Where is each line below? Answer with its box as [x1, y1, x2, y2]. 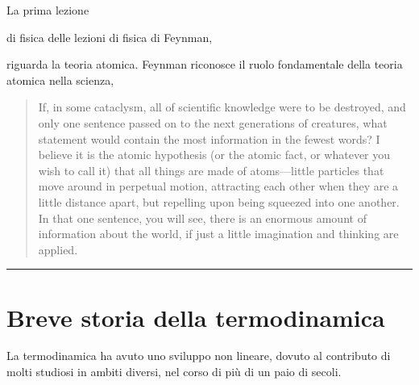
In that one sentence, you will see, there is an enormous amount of [38, 209, 367, 226]
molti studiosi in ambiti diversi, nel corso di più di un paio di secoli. [6, 363, 342, 380]
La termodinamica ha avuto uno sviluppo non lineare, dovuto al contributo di [6, 347, 391, 364]
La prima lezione [6, 2, 89, 18]
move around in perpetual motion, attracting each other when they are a [38, 178, 399, 195]
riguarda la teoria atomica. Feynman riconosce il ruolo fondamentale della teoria [6, 56, 403, 73]
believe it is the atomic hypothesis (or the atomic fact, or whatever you [38, 146, 391, 163]
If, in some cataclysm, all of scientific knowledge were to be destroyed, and [38, 98, 406, 115]
